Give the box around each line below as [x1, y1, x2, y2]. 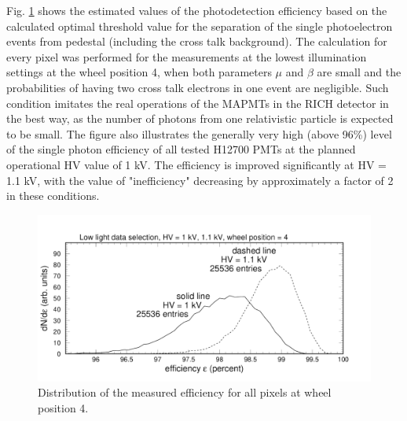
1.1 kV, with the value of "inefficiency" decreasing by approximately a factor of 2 [6, 172, 394, 188]
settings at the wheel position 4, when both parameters [6, 64, 272, 80]
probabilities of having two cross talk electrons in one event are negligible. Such [6, 79, 389, 95]
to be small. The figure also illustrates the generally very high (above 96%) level [6, 125, 392, 142]
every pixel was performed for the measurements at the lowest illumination [6, 48, 367, 65]
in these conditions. [6, 187, 100, 204]
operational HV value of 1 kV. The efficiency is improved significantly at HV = [6, 156, 387, 172]
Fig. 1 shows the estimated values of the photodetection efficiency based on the [6, 2, 387, 18]
